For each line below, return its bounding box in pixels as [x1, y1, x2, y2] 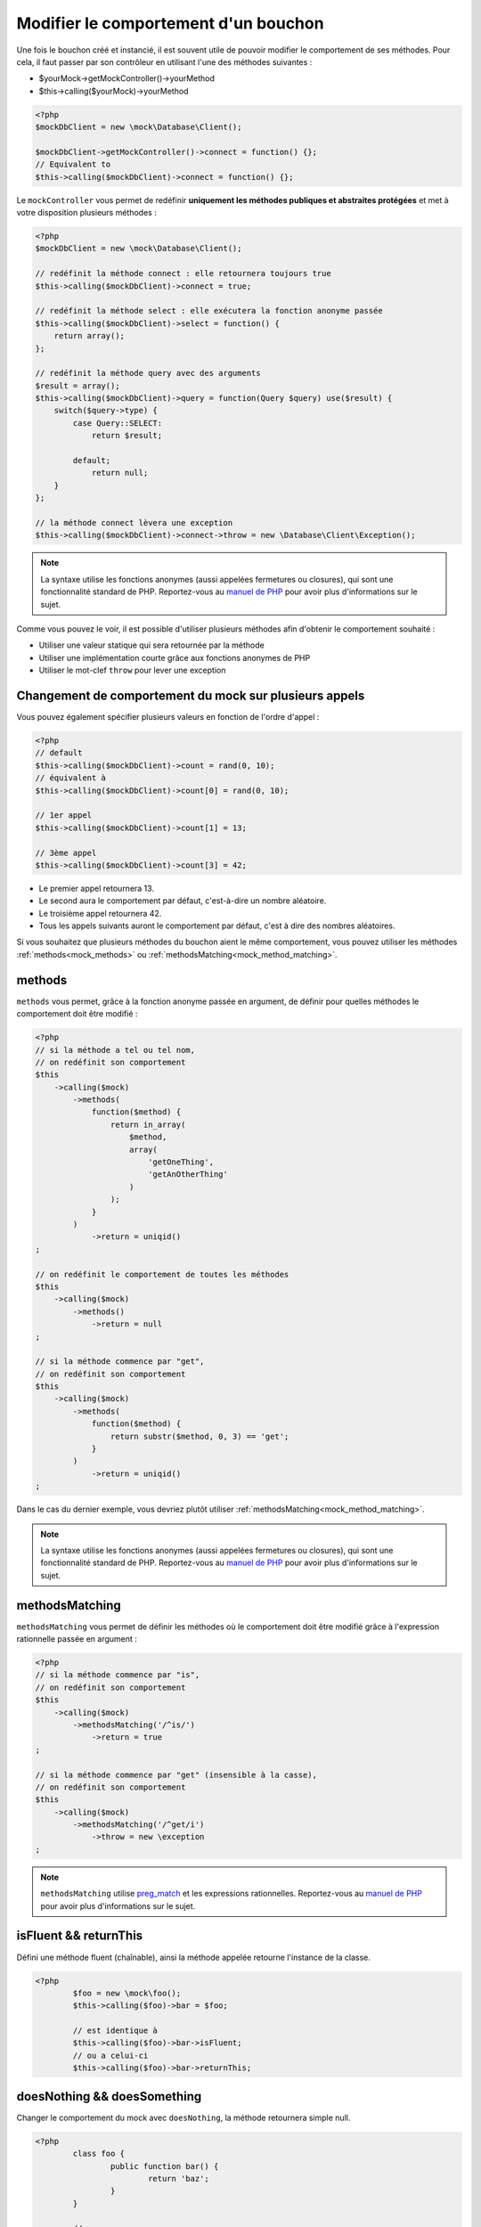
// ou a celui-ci [72, 2050, 149, 2060]
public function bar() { [110, 2161, 219, 2171]
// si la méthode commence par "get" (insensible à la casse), [35, 1769, 318, 1780]
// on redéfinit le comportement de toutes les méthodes [35, 1269, 289, 1279]
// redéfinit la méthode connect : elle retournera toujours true [35, 268, 331, 279]
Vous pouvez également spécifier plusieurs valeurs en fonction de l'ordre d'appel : [16, 712, 320, 722]
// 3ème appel [35, 847, 97, 858]
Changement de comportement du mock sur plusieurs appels [16, 688, 365, 703]
